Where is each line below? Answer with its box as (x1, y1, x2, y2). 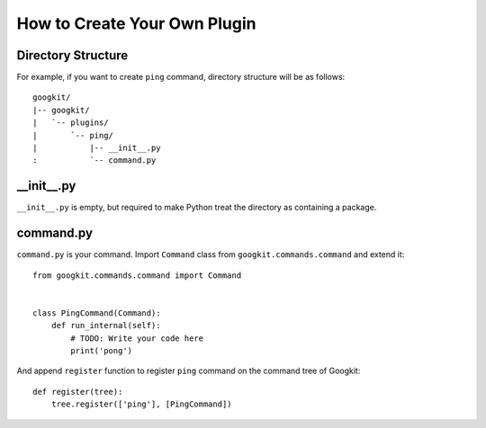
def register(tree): (32, 387, 123, 397)
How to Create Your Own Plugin (16, 13, 256, 33)
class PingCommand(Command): (32, 308, 161, 318)
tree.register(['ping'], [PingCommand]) (50, 399, 233, 409)
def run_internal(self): (50, 320, 161, 331)
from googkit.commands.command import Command (32, 270, 242, 281)
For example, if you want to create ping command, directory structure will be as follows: (16, 72, 346, 83)
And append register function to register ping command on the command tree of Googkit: (16, 365, 361, 377)
